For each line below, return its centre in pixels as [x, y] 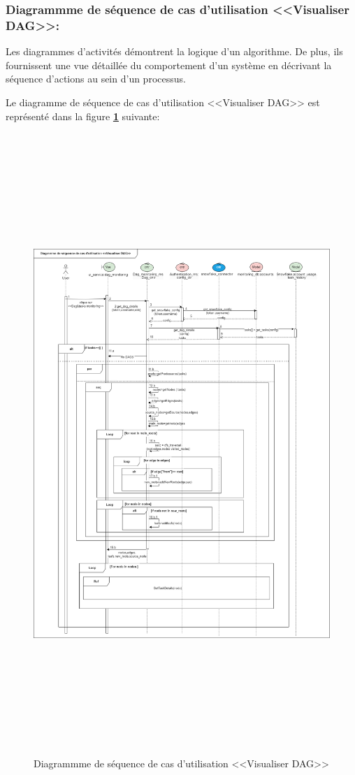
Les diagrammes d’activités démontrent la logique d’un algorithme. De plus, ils [174, 51]
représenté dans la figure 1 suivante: [83, 116]
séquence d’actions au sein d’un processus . [96, 79]
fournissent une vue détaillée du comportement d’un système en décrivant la [169, 65]
